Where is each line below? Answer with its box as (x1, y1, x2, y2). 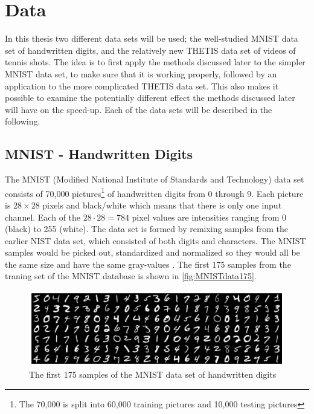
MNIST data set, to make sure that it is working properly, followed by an (5, 67, 277, 80)
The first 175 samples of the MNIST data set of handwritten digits (29, 368, 277, 381)
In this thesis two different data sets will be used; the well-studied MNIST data (5, 32, 298, 45)
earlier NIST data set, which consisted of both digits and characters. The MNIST (5, 234, 306, 247)
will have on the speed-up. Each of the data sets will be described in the (5, 103, 272, 115)
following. (5, 115, 40, 128)
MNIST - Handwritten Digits (5, 144, 193, 163)
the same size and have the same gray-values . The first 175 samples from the (5, 257, 291, 270)
